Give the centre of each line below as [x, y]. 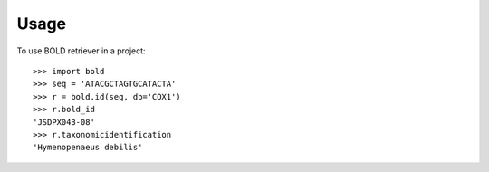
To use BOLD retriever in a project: [81, 51]
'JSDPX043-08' [64, 122]
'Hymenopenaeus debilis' [88, 148]
